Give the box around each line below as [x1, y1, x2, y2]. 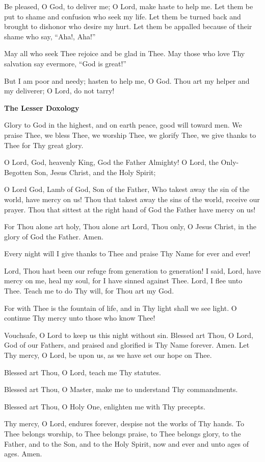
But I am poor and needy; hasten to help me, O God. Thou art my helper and [4, 75, 250, 86]
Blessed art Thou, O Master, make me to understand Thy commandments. [4, 384, 238, 395]
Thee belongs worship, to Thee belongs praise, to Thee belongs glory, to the [4, 428, 241, 439]
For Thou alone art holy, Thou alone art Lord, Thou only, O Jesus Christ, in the [4, 221, 256, 232]
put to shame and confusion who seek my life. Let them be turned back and [4, 11, 241, 21]
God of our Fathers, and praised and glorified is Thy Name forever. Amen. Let [4, 339, 250, 350]
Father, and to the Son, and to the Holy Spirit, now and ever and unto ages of [4, 438, 249, 449]
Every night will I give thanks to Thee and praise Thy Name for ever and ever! [4, 248, 251, 259]
